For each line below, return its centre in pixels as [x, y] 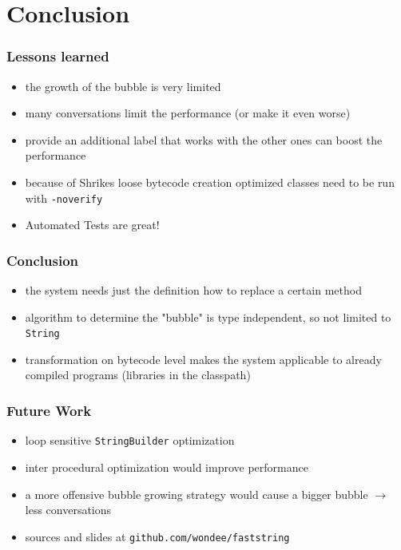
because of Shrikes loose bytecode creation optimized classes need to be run [210, 182]
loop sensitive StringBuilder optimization [130, 440]
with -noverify [64, 198]
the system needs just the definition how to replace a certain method [193, 290]
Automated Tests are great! [92, 225]
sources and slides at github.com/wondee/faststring [157, 536]
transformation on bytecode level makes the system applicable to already [203, 359]
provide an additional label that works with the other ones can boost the [204, 139]
